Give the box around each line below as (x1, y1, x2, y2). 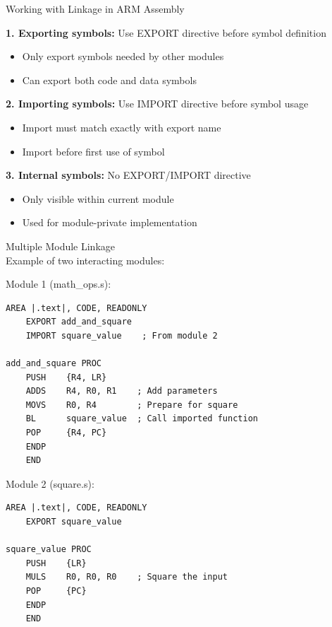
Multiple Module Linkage (6, 238, 116, 253)
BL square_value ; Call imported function (25, 414, 258, 424)
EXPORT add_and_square (25, 317, 132, 327)
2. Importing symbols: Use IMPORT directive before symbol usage (6, 96, 309, 111)
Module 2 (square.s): (6, 476, 94, 491)
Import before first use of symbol (22, 143, 165, 158)
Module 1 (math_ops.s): (6, 276, 111, 291)
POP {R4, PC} (25, 428, 107, 438)
